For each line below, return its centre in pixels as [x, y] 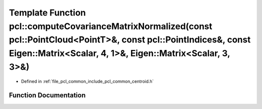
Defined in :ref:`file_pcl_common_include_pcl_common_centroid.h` [87, 81]
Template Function [47, 13]
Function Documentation [47, 95]
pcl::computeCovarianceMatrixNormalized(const [111, 26]
